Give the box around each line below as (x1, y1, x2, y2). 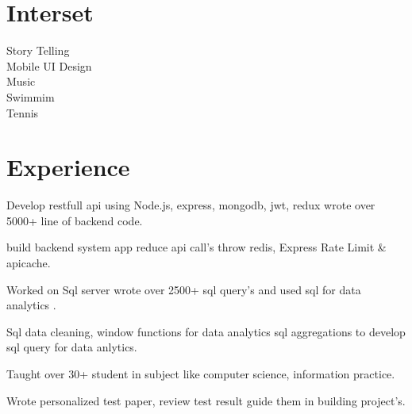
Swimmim (6, 88, 55, 105)
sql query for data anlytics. (6, 339, 137, 355)
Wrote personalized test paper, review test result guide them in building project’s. (6, 392, 406, 408)
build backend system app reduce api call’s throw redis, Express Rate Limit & (6, 239, 387, 255)
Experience (6, 151, 130, 183)
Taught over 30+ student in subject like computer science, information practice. (6, 365, 395, 381)
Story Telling (6, 42, 70, 59)
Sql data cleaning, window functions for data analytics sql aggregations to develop (6, 323, 406, 339)
